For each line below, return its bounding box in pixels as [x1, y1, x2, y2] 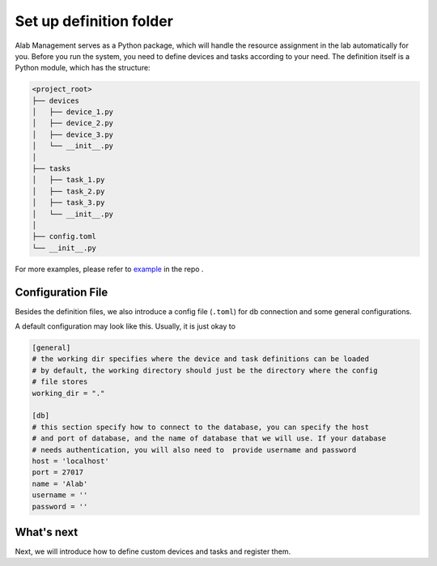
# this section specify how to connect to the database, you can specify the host [32, 422, 370, 432]
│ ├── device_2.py [32, 118, 113, 128]
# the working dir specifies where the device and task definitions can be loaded [32, 355, 370, 364]
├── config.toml [32, 232, 97, 241]
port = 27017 [32, 468, 84, 477]
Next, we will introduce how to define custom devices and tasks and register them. [15, 547, 291, 556]
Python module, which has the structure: [15, 63, 151, 73]
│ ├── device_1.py [32, 108, 113, 117]
